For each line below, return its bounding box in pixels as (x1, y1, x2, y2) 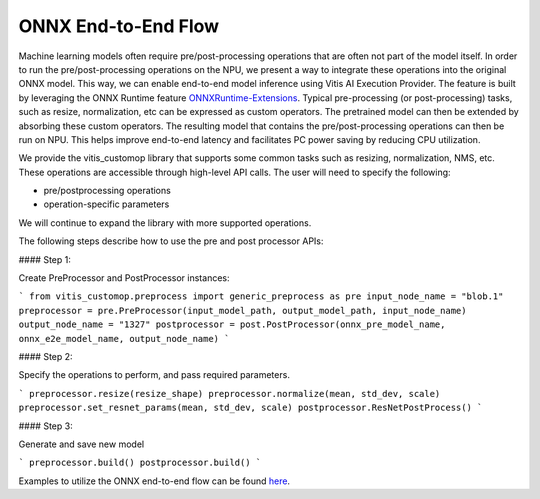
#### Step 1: (18, 253, 72, 265)
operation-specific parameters (43, 198, 170, 210)
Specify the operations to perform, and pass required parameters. (18, 369, 290, 381)
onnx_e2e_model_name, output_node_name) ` (18, 333, 230, 344)
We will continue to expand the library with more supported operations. (18, 216, 312, 229)
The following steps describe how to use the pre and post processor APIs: (18, 235, 324, 247)
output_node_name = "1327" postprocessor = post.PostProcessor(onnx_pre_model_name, (18, 319, 446, 330)
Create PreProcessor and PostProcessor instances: (18, 272, 230, 284)
